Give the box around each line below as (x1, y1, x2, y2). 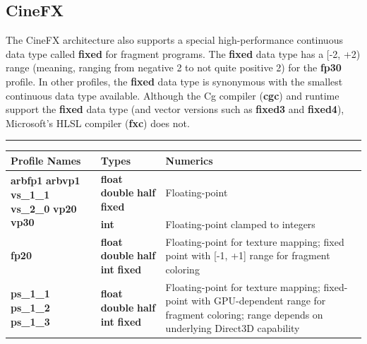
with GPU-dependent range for (191, 293, 326, 308)
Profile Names (11, 153, 81, 167)
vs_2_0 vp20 (11, 201, 77, 215)
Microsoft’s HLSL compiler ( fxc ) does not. (6, 115, 190, 130)
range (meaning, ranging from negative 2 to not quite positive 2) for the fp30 (6, 60, 342, 75)
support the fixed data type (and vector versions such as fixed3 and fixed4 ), (6, 102, 344, 117)
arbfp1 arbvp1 (11, 173, 80, 188)
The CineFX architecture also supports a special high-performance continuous (6, 32, 343, 47)
